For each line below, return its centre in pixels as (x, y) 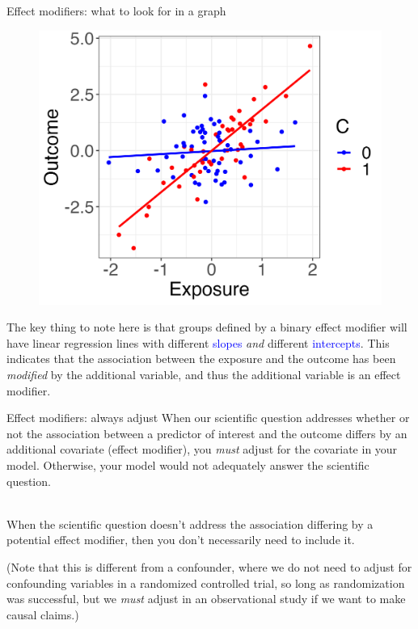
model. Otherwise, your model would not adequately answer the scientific (188, 465)
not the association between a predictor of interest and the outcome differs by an (207, 433)
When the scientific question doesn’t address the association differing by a (190, 523)
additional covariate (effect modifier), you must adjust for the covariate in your (202, 449)
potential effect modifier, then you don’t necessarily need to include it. (181, 540)
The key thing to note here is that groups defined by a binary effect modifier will (207, 327)
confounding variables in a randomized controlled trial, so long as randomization (206, 583)
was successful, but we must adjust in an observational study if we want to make (206, 599)
